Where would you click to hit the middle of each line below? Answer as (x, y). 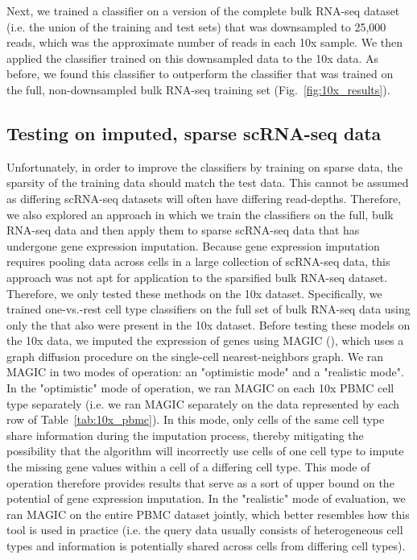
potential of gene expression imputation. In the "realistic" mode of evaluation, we (206, 498)
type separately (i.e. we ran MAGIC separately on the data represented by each (203, 403)
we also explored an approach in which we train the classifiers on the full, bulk (200, 214)
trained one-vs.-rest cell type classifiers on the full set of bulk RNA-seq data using (208, 309)
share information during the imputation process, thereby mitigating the (185, 435)
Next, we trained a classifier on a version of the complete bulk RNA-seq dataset (203, 10)
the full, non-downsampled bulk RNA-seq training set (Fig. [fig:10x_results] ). (198, 89)
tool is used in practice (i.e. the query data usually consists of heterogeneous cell (205, 530)
